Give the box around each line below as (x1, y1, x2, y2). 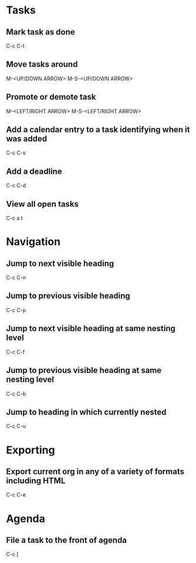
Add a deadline (6, 166, 63, 176)
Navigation (6, 235, 60, 248)
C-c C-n (6, 274, 26, 281)
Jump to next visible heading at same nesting (6, 323, 176, 333)
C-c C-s (6, 149, 26, 156)
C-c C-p (6, 306, 26, 313)
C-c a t (6, 215, 23, 222)
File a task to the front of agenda (6, 535, 127, 545)
